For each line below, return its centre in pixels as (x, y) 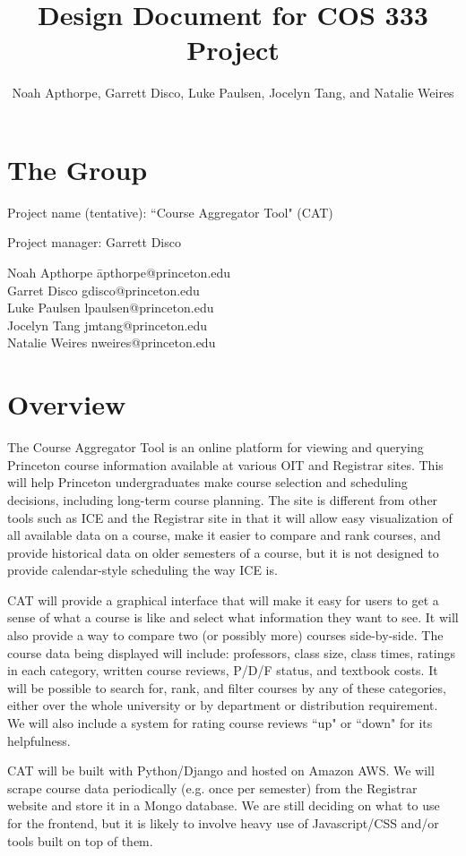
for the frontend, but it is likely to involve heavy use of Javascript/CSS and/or (223, 823)
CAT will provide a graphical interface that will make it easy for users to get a (223, 599)
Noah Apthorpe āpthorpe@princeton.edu (119, 273)
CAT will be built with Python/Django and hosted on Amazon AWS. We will (221, 770)
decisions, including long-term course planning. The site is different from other (223, 499)
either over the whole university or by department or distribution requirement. (223, 705)
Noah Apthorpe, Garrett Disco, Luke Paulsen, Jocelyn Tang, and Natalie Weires (233, 93)
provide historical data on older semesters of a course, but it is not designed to (223, 552)
